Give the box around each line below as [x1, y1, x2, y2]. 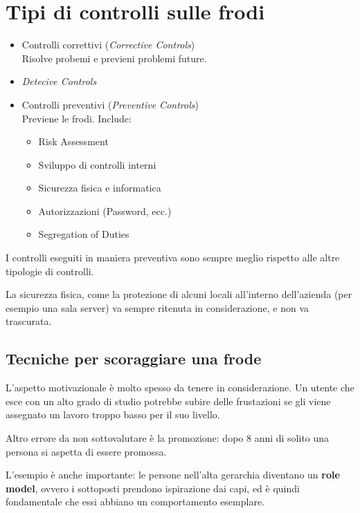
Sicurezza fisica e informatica [38, 180, 161, 195]
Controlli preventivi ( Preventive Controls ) [21, 97, 199, 111]
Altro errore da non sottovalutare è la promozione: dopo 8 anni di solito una [6, 431, 330, 445]
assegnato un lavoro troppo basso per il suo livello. [6, 407, 220, 422]
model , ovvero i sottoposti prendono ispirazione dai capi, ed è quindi [6, 481, 300, 495]
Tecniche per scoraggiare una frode [6, 348, 262, 369]
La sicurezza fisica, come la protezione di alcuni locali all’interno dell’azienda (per [6, 287, 352, 301]
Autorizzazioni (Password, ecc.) [38, 203, 172, 218]
